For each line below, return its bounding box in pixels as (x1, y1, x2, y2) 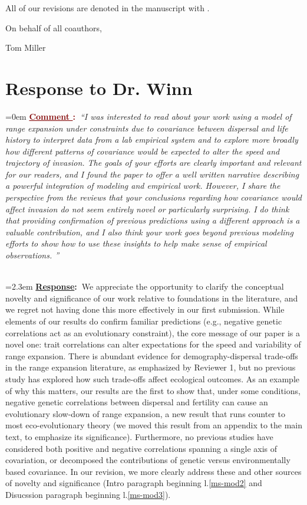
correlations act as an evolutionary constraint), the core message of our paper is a (5, 326, 301, 339)
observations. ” (5, 249, 60, 261)
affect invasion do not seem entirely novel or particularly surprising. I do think (5, 202, 289, 215)
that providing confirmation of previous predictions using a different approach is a (5, 214, 300, 227)
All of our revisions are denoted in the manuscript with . (5, 2, 210, 14)
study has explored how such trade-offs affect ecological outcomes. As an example (5, 372, 300, 385)
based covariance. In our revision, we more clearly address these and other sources (5, 465, 302, 477)
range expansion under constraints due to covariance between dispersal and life (5, 122, 288, 134)
